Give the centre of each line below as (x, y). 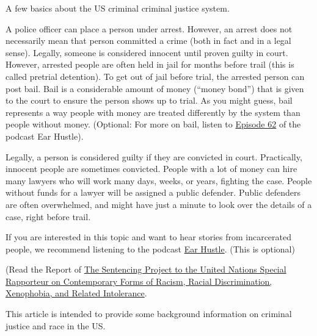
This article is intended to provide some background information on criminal (149, 314)
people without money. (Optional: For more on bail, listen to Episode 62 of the (153, 124)
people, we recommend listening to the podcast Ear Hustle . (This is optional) (150, 248)
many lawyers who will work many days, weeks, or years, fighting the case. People (159, 180)
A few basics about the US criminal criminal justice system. (118, 8)
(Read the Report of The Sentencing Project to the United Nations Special (146, 269)
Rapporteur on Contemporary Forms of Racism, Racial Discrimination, (139, 281)
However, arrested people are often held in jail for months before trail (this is (150, 64)
